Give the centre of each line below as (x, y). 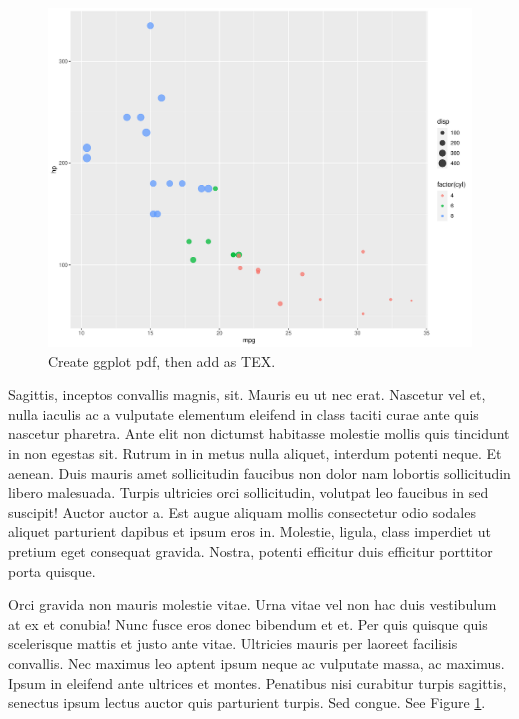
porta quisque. (52, 570)
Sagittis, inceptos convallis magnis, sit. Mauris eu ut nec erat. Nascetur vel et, (247, 394)
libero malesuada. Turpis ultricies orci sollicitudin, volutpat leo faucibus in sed (248, 492)
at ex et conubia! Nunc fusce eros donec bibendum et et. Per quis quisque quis (248, 623)
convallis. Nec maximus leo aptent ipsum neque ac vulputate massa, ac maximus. (256, 663)
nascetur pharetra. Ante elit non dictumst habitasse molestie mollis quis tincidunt (259, 433)
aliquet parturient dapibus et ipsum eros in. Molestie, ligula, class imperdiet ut (249, 531)
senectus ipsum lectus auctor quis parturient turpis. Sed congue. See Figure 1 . (247, 702)
